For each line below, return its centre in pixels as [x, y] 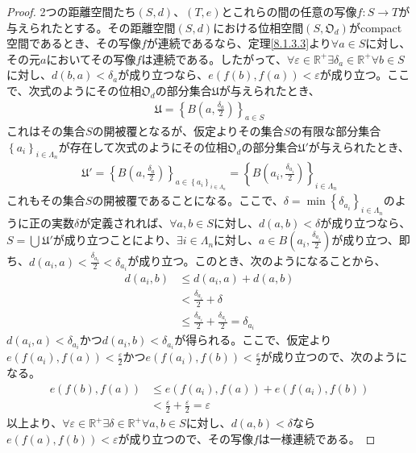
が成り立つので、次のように [334, 357]
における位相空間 [258, 27]
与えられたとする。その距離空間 [91, 27]
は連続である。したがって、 [214, 58]
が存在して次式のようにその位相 [143, 146]
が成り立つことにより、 [114, 240]
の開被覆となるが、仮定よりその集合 [188, 131]
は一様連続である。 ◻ [317, 438]
